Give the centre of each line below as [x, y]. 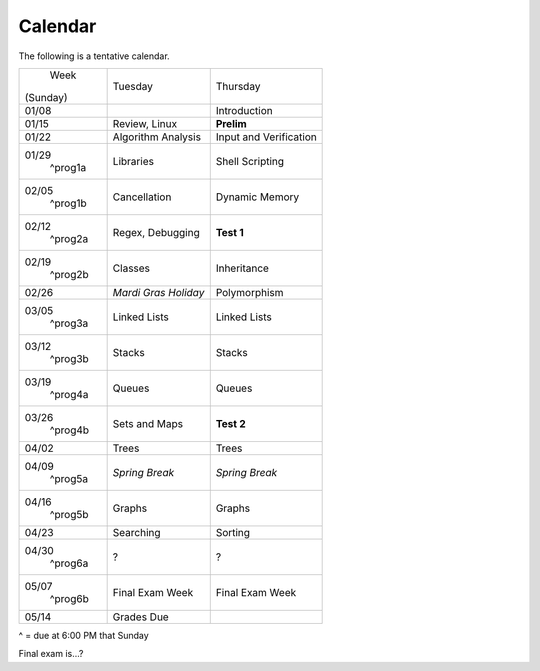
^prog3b [69, 358]
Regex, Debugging [156, 232]
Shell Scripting [250, 161]
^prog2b [69, 274]
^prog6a [69, 563]
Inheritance [242, 268]
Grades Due [140, 617]
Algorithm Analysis [157, 137]
